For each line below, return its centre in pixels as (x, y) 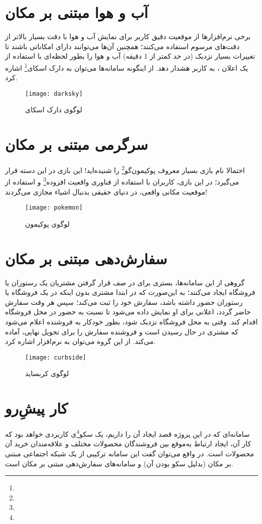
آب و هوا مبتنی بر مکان (77, 12)
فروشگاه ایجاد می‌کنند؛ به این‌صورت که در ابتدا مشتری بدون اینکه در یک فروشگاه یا (130, 292)
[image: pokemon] (54, 208)
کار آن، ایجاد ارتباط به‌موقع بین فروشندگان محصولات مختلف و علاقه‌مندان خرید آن (128, 444)
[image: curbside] (56, 357)
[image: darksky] (54, 94)
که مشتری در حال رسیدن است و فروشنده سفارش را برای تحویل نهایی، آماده (122, 331)
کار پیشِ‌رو (37, 408)
